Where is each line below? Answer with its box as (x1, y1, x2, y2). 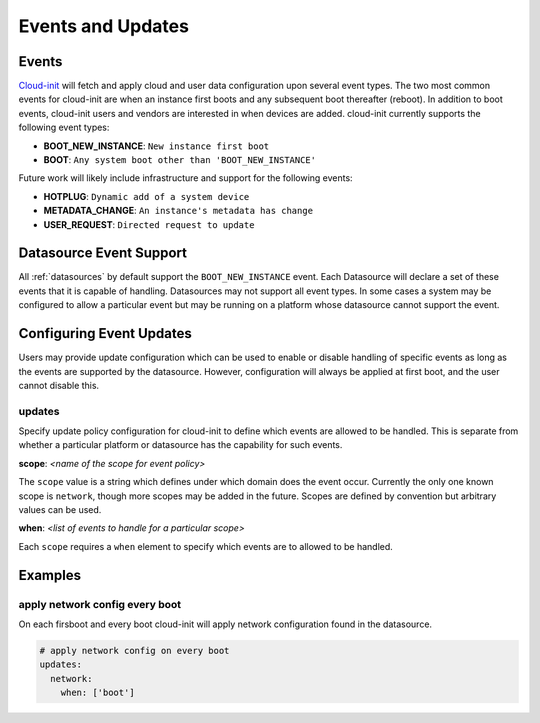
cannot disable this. (18, 379, 100, 391)
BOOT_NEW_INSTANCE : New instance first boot (43, 140, 270, 152)
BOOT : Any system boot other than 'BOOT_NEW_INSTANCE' (43, 154, 317, 166)
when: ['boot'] (60, 687, 135, 699)
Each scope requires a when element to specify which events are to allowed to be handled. (18, 540, 394, 552)
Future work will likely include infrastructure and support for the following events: (18, 172, 354, 184)
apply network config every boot (18, 597, 182, 611)
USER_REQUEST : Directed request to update (43, 218, 255, 230)
